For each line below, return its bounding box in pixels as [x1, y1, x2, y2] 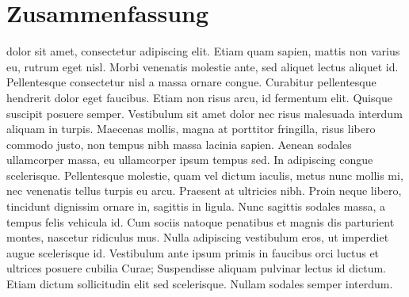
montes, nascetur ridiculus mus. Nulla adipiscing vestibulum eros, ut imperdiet [6, 229, 389, 246]
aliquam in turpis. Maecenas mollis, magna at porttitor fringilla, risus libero [6, 120, 376, 137]
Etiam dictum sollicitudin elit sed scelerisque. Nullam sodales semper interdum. [6, 276, 393, 292]
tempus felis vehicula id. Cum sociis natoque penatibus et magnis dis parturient [6, 213, 395, 230]
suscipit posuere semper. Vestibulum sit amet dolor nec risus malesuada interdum [6, 105, 403, 121]
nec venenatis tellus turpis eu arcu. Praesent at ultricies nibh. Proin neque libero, [6, 182, 402, 199]
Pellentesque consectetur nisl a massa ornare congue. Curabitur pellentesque [6, 74, 377, 90]
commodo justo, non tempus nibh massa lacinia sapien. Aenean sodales [6, 135, 352, 152]
